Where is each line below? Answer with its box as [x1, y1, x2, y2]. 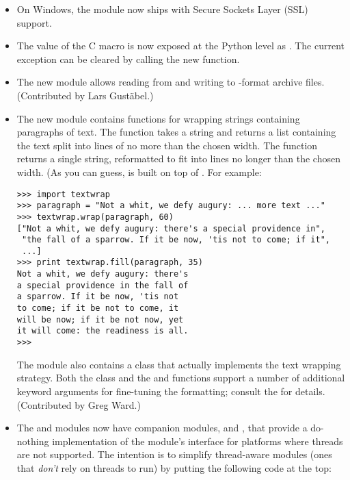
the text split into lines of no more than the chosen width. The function [16, 138, 318, 152]
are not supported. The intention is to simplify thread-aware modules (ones [16, 447, 332, 462]
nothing [16, 433, 49, 448]
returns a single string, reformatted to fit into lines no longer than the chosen [16, 151, 340, 166]
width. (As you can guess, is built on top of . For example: [16, 164, 262, 179]
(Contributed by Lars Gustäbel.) [16, 88, 154, 102]
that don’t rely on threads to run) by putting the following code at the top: [16, 460, 332, 475]
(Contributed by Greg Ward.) [16, 397, 141, 412]
